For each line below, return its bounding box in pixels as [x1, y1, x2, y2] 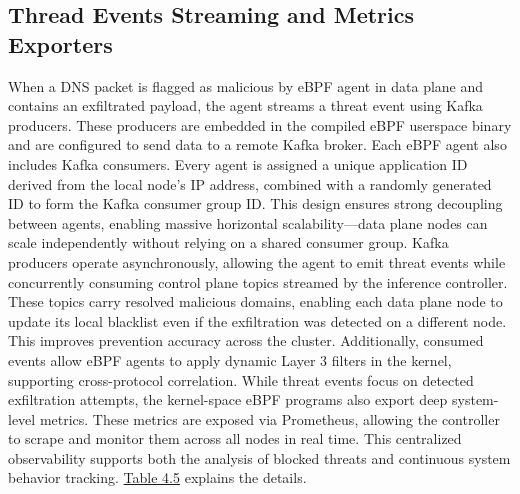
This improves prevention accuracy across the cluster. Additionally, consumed [8, 330, 484, 351]
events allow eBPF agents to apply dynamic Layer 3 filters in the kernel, [8, 349, 452, 370]
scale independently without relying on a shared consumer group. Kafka [8, 232, 449, 253]
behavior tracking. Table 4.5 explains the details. [8, 467, 307, 488]
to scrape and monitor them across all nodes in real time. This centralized [8, 428, 462, 449]
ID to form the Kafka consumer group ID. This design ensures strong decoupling [8, 193, 503, 214]
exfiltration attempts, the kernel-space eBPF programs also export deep [8, 389, 448, 410]
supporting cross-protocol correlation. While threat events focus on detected [8, 369, 474, 390]
